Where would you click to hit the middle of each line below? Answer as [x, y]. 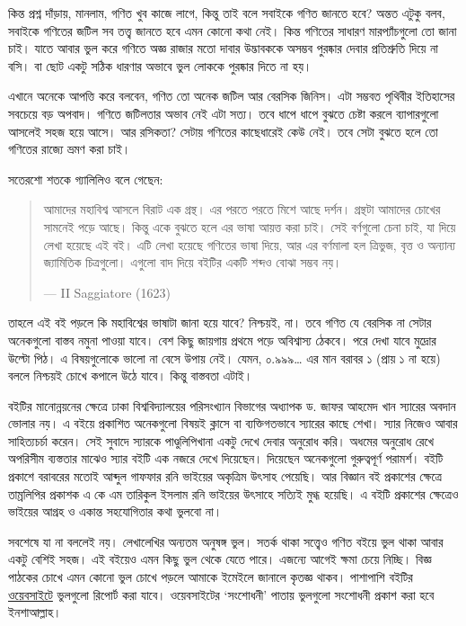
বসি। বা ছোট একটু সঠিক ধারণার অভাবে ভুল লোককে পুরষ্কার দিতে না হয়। [160, 65]
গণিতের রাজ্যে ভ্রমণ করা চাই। [70, 149]
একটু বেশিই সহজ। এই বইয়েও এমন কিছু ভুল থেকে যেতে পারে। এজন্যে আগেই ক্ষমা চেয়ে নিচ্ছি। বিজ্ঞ [220, 559]
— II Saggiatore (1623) [107, 292]
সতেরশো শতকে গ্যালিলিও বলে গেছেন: [86, 179]
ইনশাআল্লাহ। [35, 612]
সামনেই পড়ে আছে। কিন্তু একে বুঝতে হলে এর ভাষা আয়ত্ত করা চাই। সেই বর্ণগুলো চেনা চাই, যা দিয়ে [250, 226]
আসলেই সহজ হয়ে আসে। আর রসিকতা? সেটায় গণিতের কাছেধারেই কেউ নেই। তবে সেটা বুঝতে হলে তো [223, 131]
